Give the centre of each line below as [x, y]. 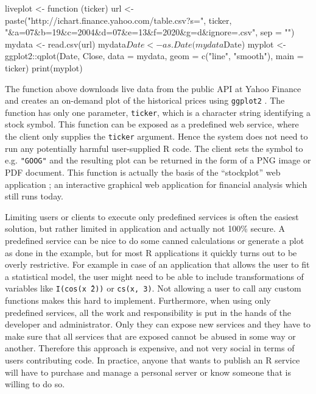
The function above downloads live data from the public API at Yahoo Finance [153, 88]
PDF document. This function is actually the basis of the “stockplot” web [143, 172]
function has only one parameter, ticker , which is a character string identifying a [158, 112]
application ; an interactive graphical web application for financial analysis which [156, 184]
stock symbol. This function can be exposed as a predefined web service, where [152, 124]
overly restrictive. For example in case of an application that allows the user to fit [157, 264]
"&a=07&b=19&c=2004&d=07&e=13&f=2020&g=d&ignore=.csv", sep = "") [150, 32]
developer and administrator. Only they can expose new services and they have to [158, 324]
